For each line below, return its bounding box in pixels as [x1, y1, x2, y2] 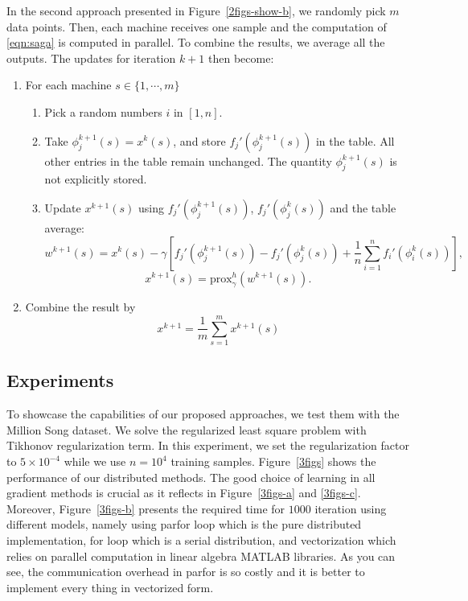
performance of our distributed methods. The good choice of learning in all [6, 468, 376, 485]
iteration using [314, 500, 387, 517]
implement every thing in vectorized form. [6, 578, 214, 595]
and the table [330, 199, 396, 216]
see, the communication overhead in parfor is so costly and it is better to [6, 563, 365, 580]
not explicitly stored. [44, 171, 147, 187]
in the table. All [315, 132, 395, 149]
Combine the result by [25, 298, 136, 315]
